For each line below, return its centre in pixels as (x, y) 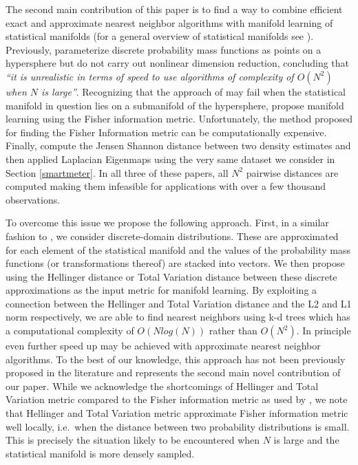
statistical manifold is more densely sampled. (100, 453)
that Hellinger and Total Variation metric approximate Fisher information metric (177, 413)
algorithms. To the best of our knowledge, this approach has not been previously (176, 359)
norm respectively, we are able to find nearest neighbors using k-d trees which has (178, 317)
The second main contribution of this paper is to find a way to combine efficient (174, 9)
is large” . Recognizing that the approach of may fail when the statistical (193, 91)
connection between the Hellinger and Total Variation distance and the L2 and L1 (179, 303)
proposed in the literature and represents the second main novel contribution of (173, 372)
